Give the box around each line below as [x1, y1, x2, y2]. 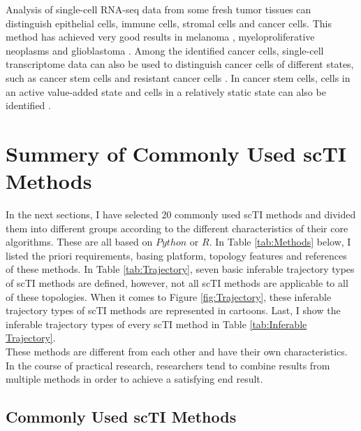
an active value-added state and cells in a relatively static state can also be [6, 84, 326, 99]
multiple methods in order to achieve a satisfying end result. [6, 372, 263, 386]
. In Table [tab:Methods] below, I [209, 234, 351, 249]
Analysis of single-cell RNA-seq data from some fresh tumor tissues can [6, 2, 311, 16]
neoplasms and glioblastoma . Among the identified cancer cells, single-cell [6, 43, 324, 57]
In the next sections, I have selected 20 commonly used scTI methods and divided [6, 207, 356, 222]
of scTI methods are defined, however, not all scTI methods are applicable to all [6, 276, 348, 290]
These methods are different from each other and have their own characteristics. [6, 344, 348, 358]
